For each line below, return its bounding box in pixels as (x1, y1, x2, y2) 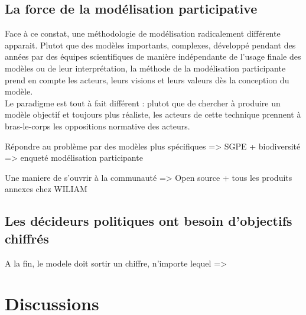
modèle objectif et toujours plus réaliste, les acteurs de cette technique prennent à (5, 108, 301, 121)
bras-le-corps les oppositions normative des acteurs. (5, 119, 190, 132)
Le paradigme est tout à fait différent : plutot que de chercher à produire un (5, 96, 281, 109)
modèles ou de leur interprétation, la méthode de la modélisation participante (5, 61, 286, 74)
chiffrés (5, 229, 49, 247)
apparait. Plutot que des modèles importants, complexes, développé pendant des (5, 38, 296, 51)
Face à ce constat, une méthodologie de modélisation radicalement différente (5, 27, 281, 40)
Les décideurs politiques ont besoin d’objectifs (5, 212, 292, 230)
